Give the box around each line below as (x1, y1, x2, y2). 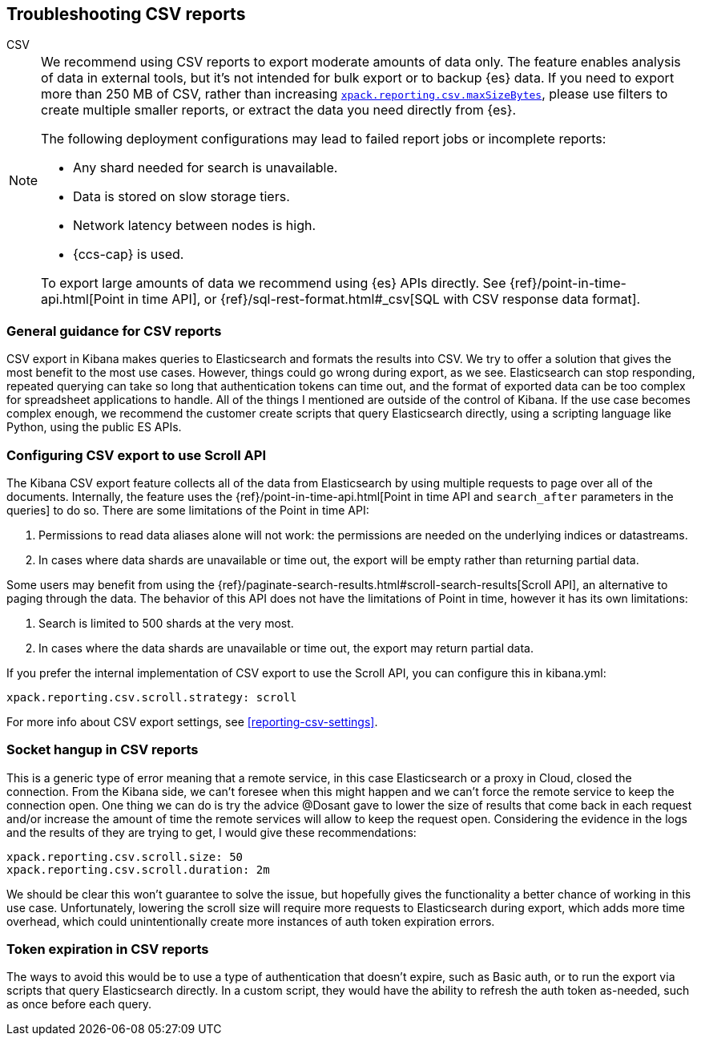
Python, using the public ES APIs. (6, 420, 182, 434)
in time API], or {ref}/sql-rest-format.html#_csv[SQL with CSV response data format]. (127, 291, 641, 308)
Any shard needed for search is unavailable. (73, 160, 338, 176)
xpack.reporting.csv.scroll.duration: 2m (6, 862, 270, 876)
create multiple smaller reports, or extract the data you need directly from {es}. (41, 102, 517, 119)
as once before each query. (6, 997, 152, 1012)
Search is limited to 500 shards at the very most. (38, 616, 294, 630)
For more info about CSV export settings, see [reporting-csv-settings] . (6, 714, 378, 729)
